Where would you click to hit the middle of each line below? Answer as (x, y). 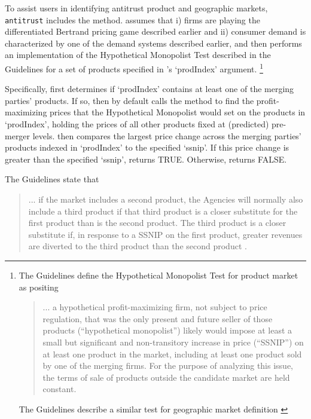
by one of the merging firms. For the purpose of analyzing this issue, (168, 366)
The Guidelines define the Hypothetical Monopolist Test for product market (158, 275)
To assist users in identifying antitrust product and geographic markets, (136, 8)
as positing (39, 287)
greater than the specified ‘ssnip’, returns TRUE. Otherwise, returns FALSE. (146, 159)
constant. (60, 389)
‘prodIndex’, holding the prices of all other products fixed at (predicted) (137, 124)
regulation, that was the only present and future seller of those (158, 318)
